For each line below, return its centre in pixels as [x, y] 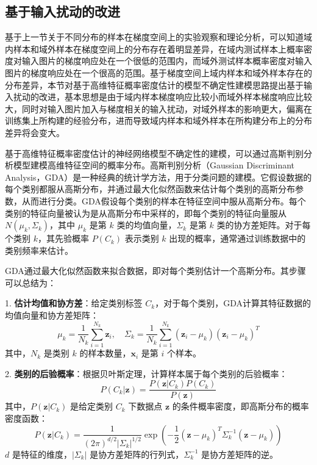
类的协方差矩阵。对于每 [264, 225]
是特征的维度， [42, 454]
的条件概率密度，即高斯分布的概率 [240, 406]
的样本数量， [105, 353]
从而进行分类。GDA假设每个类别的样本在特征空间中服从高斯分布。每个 [164, 200]
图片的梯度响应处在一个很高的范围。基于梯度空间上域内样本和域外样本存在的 [158, 72]
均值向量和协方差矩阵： [52, 315]
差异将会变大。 [35, 132]
